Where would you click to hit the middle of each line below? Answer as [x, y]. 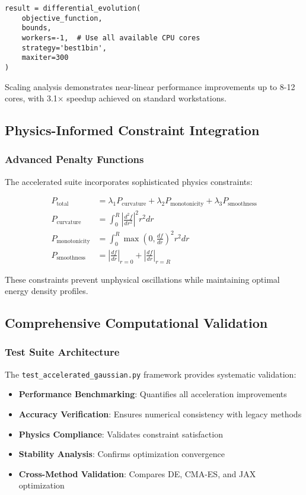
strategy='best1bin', [64, 48]
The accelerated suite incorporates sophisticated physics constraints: [129, 181]
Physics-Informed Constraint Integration [132, 130]
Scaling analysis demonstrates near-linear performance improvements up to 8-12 [150, 86]
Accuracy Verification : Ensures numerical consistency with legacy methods [160, 413]
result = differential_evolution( [73, 8]
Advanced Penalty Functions [74, 159]
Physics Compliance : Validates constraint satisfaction [121, 434]
